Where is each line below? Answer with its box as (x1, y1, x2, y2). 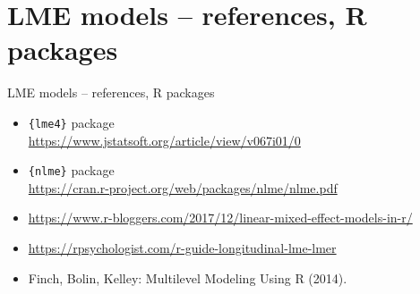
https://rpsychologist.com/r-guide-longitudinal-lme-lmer (28, 239, 337, 256)
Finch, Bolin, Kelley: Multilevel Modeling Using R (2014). (28, 268, 347, 287)
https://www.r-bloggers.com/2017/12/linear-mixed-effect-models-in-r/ (28, 208, 413, 227)
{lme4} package (28, 113, 115, 131)
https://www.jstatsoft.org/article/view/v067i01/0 (28, 130, 301, 149)
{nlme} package (28, 161, 115, 180)
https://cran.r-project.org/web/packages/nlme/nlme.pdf (28, 178, 338, 197)
